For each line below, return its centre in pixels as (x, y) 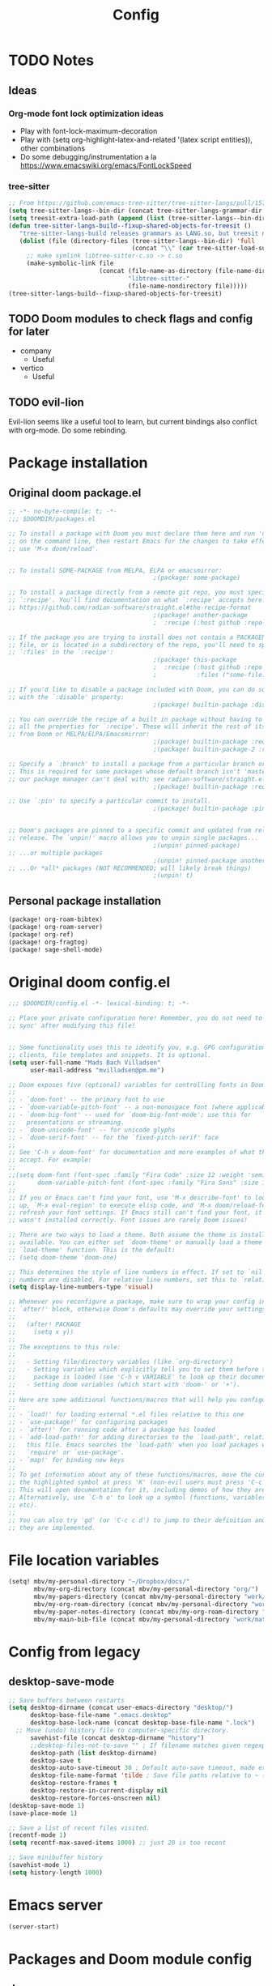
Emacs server (56, 1905)
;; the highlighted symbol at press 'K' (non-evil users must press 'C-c (136, 1483)
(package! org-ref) (41, 934)
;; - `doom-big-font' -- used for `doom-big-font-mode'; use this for (130, 1115)
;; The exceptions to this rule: (65, 1347)
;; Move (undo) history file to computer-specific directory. (123, 1731)
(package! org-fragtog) (49, 942)
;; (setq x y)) (41, 1332)
